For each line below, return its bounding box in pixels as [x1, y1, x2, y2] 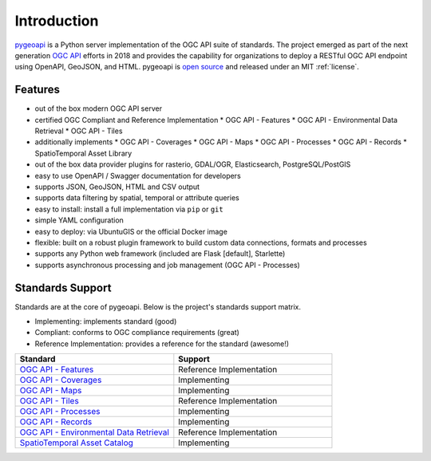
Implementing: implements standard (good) [34, 317, 177, 326]
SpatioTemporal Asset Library [34, 148, 132, 158]
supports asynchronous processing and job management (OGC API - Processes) [34, 260, 301, 270]
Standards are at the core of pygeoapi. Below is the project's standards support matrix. [14, 301, 302, 311]
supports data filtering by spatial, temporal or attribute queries [34, 193, 239, 203]
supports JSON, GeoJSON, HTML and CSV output [34, 182, 200, 191]
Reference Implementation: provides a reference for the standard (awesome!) [34, 339, 290, 349]
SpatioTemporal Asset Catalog [19, 437, 133, 448]
